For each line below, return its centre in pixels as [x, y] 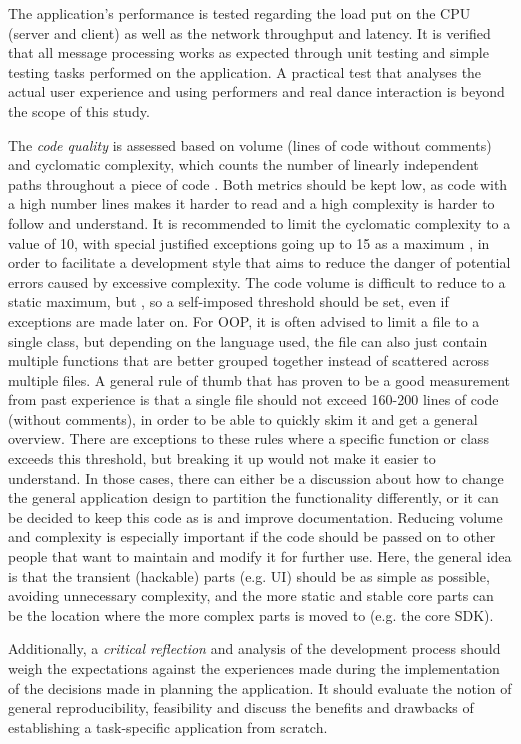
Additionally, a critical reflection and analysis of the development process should [254, 648]
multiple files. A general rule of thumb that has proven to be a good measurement [259, 379]
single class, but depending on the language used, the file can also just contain [248, 340]
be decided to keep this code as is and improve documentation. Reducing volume [255, 516]
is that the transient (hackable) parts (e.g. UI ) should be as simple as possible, [249, 575]
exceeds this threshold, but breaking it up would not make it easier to [222, 458]
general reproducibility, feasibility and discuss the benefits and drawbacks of [241, 707]
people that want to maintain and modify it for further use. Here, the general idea [260, 556]
